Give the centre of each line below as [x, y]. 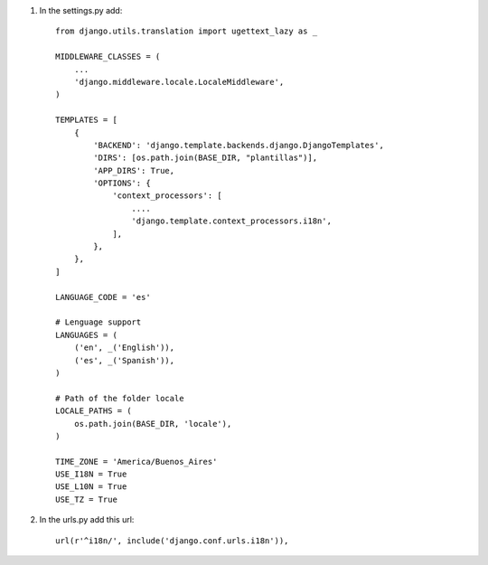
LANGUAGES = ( [86, 335]
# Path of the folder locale [120, 398]
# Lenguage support [99, 322]
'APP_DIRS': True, [134, 170]
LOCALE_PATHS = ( [94, 411]
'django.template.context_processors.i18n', [231, 221]
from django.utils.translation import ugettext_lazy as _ [187, 31]
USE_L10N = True [91, 487]
